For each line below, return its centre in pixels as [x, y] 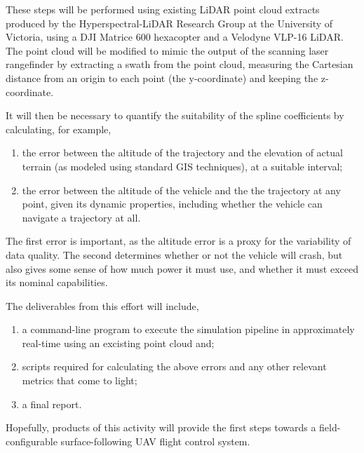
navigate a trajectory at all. [81, 217]
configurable [32, 441]
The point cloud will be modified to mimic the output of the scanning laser [167, 50]
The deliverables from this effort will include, [102, 305]
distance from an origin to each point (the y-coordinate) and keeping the [162, 77]
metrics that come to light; [80, 380]
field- [330, 427]
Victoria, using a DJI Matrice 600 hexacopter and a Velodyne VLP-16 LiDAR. [175, 37]
